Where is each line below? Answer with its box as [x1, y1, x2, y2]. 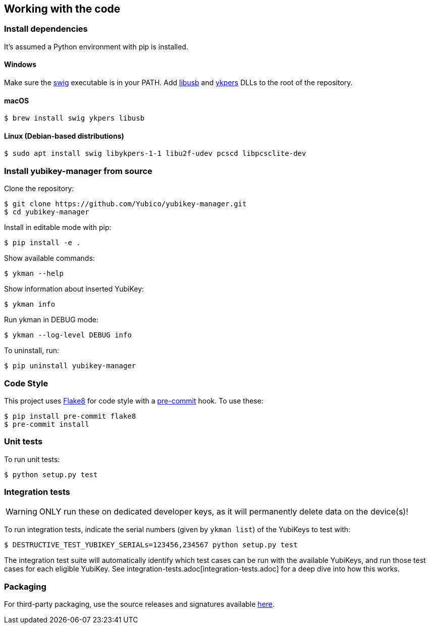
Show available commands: [4, 254, 95, 263]
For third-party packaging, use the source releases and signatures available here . [4, 600, 275, 609]
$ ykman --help [4, 269, 64, 278]
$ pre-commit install [4, 420, 89, 428]
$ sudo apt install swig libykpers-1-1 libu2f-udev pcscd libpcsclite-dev [4, 149, 306, 158]
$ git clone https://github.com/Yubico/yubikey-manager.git [4, 200, 247, 208]
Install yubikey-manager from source [4, 165, 152, 176]
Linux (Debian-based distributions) [4, 131, 124, 140]
